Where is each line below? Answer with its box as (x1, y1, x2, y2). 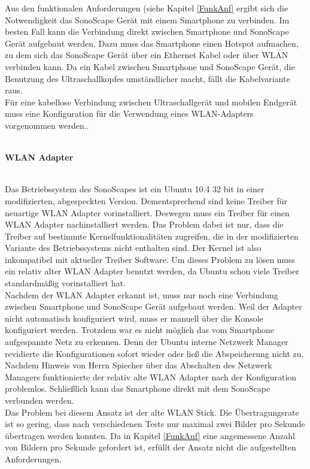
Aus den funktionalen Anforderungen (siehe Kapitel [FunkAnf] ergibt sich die (5, 2, 288, 14)
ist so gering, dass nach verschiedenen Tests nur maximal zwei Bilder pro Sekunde (5, 417, 305, 430)
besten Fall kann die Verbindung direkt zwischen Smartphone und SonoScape (5, 25, 289, 38)
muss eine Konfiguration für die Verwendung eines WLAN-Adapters (5, 107, 254, 120)
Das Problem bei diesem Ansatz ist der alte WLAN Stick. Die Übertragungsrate (5, 406, 299, 418)
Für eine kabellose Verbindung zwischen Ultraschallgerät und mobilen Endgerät (5, 95, 297, 108)
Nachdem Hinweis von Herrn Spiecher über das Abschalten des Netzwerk (5, 359, 272, 371)
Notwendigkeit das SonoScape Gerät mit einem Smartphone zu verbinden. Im (5, 13, 290, 26)
